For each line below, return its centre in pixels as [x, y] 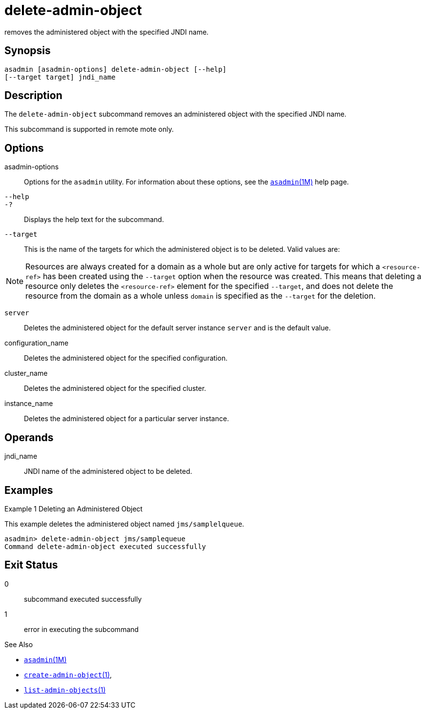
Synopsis [28, 51]
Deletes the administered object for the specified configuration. [126, 358]
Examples [29, 490]
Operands [29, 437]
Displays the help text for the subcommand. [94, 220]
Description [33, 96]
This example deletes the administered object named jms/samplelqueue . [124, 524]
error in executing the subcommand [81, 629]
